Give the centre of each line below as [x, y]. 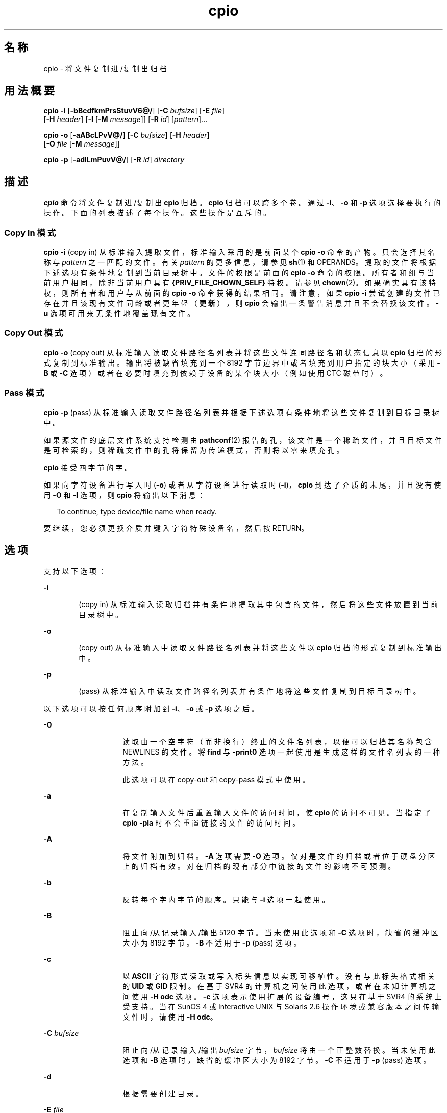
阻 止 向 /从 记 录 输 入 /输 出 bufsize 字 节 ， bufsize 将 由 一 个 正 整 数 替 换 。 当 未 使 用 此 [279, 1050]
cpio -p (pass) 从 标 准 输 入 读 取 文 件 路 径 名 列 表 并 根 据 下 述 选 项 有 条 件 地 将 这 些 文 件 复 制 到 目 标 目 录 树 [241, 412]
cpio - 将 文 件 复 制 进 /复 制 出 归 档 [105, 68]
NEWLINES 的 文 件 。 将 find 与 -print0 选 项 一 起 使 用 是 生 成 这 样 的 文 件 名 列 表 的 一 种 [281, 752]
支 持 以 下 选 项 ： [75, 571]
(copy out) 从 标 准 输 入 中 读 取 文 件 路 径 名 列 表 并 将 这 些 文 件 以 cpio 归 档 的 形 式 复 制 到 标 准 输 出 [260, 648]
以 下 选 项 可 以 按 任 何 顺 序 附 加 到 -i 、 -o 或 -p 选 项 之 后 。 [151, 709]
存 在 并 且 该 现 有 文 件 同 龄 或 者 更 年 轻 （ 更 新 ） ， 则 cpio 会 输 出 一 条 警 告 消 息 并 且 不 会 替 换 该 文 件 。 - [241, 303]
